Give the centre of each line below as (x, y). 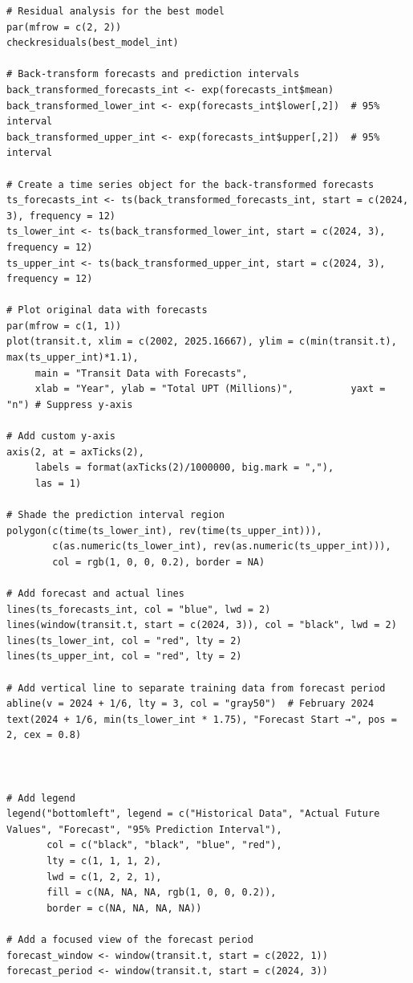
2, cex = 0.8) (44, 735)
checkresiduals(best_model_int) (93, 43)
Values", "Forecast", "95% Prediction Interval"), (144, 829)
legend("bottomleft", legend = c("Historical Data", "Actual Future (193, 814)
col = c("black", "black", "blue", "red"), (164, 845)
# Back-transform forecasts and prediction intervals (153, 74)
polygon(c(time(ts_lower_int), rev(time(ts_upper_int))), (164, 530)
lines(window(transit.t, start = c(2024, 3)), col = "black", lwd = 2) (202, 625)
